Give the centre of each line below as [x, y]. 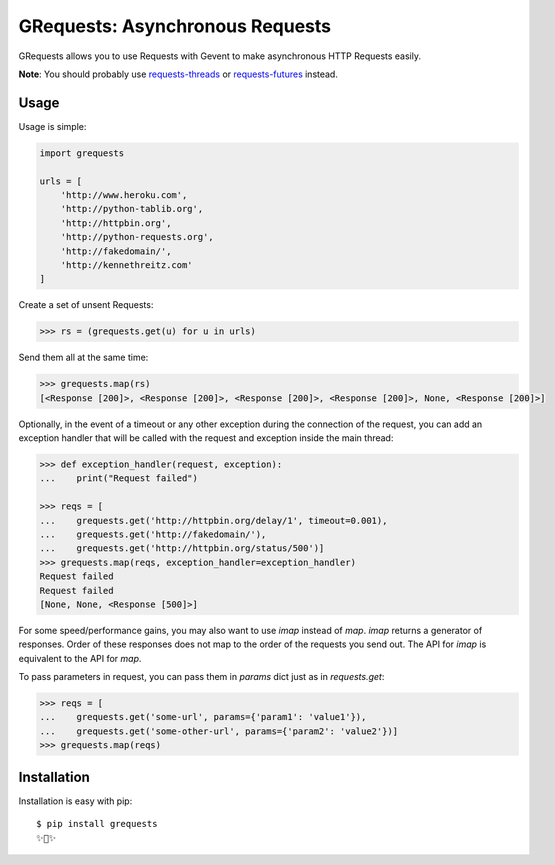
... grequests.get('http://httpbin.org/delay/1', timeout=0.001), [213, 520]
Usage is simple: [52, 126]
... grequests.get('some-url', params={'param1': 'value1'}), [203, 717]
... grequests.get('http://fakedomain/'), [153, 534]
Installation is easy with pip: [75, 801]
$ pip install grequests [97, 824]
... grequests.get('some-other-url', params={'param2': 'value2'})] [219, 731]
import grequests [82, 153]
